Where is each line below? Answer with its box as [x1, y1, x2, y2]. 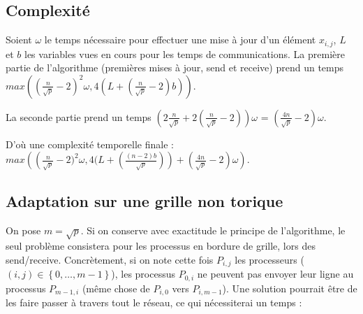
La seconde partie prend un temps [6, 109, 151, 124]
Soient [6, 32, 32, 47]
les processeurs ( [235, 252, 304, 266]
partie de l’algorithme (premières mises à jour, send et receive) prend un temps [6, 60, 344, 75]
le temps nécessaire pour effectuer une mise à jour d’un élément [44, 32, 316, 47]
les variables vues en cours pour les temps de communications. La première [24, 46, 345, 61]
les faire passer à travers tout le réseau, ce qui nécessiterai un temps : [6, 295, 302, 310]
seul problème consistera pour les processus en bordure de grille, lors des [6, 238, 316, 253]
